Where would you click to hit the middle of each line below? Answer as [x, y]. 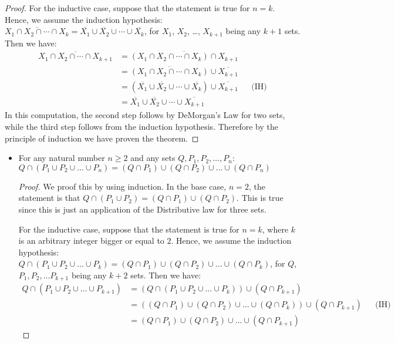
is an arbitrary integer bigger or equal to [91, 241]
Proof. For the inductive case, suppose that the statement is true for [127, 8]
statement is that [49, 198]
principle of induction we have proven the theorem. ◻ [102, 138]
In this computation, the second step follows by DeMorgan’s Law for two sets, [145, 115]
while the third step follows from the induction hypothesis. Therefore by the [141, 126]
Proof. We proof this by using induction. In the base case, [122, 186]
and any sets [153, 158]
